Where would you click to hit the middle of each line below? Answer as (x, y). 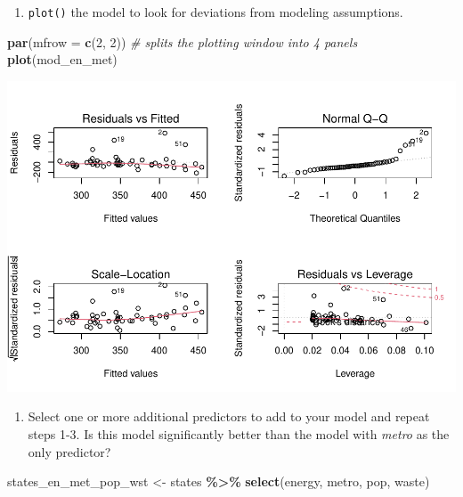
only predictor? (69, 451)
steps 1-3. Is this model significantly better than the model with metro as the (239, 433)
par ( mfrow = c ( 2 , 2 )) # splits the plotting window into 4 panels (183, 41)
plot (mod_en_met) (62, 59)
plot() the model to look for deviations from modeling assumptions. (215, 12)
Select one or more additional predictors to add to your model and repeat (229, 416)
